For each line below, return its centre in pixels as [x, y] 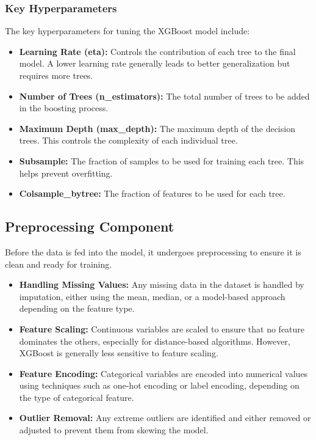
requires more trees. [56, 75]
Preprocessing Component [90, 226]
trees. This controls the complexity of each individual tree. [128, 140]
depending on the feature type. [77, 308]
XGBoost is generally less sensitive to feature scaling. [119, 353]
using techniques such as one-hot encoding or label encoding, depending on [159, 385]
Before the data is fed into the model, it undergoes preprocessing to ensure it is [153, 251]
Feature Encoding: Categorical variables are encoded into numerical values [163, 373]
